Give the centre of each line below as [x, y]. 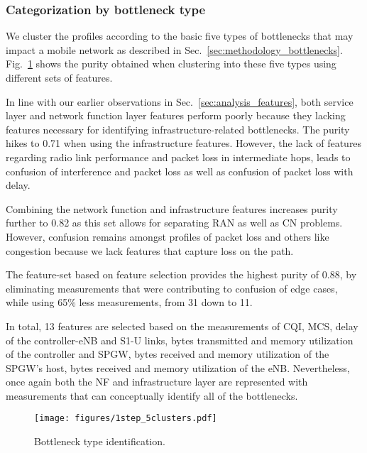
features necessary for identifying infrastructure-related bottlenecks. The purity [178, 129]
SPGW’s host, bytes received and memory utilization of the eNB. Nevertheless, [178, 367]
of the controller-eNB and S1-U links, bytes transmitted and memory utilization [180, 340]
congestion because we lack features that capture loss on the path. [150, 250]
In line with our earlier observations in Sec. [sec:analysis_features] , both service [180, 101]
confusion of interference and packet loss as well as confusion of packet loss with [180, 171]
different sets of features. [59, 77]
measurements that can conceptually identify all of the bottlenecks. [152, 395]
